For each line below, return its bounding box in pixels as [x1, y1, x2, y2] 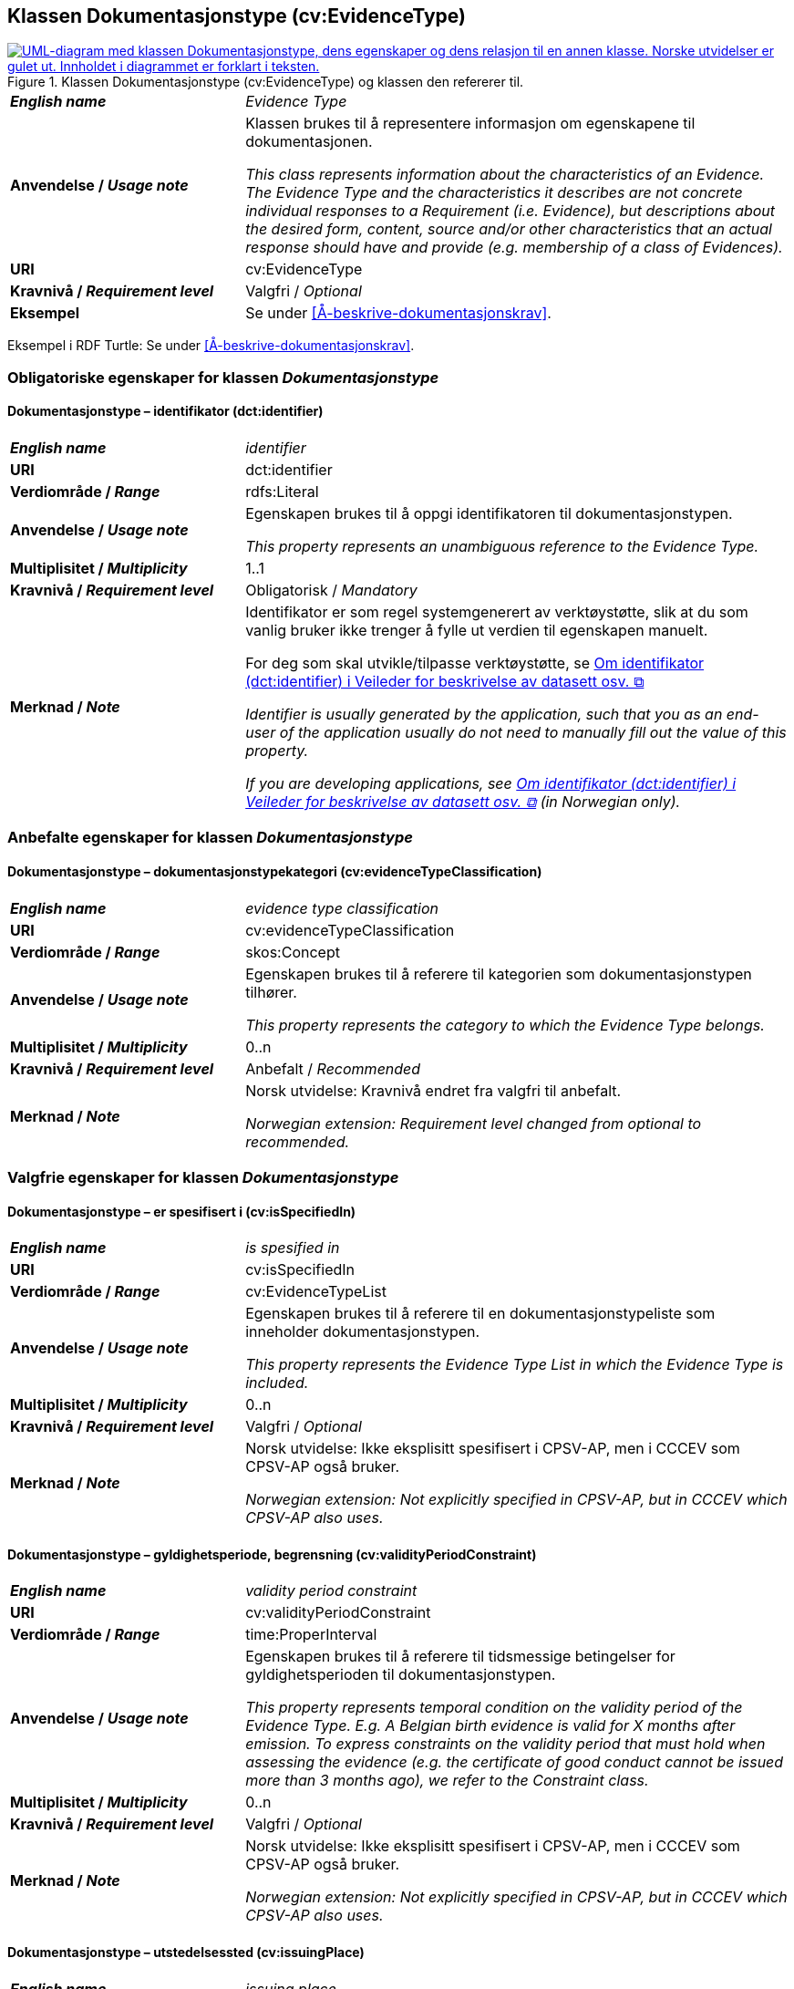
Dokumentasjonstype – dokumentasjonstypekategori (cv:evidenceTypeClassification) [7, 864, 542, 879]
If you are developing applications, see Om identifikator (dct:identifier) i [245, 774, 737, 793]
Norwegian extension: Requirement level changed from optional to [245, 1114, 702, 1133]
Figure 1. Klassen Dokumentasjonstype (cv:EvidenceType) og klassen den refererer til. [7, 74, 524, 90]
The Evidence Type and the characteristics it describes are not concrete [245, 183, 743, 202]
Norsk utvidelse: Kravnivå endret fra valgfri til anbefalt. [245, 1081, 622, 1100]
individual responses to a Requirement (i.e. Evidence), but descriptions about [245, 202, 776, 221]
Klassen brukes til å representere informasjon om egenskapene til [245, 114, 696, 133]
